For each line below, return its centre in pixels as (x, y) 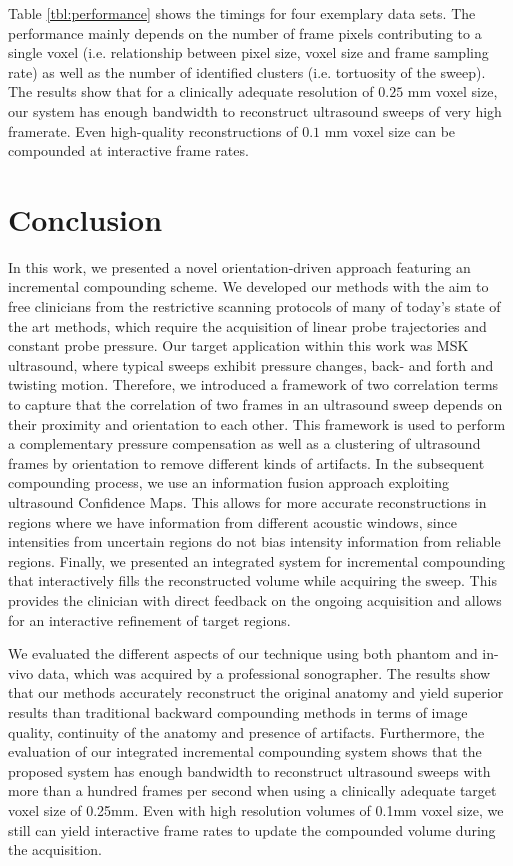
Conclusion (85, 218)
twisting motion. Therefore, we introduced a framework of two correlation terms (253, 384)
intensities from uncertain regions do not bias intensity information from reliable (254, 541)
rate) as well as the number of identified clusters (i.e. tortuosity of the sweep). (247, 71)
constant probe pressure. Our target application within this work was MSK (238, 345)
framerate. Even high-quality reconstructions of (153, 130)
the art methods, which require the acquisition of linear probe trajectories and (247, 325)
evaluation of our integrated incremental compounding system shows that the (245, 751)
